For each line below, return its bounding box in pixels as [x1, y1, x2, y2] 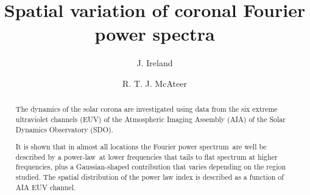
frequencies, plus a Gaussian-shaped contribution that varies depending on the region [15, 162, 286, 172]
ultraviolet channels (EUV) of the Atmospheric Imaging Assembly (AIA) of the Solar [15, 114, 286, 124]
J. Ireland [136, 56, 173, 69]
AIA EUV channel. [15, 182, 76, 192]
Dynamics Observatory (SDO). [15, 124, 113, 134]
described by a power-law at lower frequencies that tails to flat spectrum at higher [15, 151, 278, 162]
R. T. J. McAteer [122, 77, 187, 89]
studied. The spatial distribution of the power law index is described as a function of [15, 172, 284, 182]
